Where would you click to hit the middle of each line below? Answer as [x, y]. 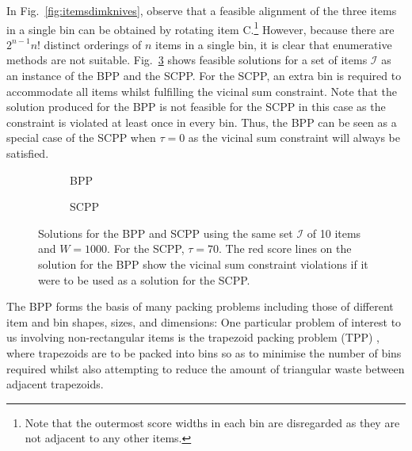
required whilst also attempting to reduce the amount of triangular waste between [206, 368]
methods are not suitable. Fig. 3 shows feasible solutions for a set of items [187, 60]
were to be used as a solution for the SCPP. [144, 279]
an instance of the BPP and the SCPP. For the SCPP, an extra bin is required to [204, 76]
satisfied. [28, 153]
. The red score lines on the [285, 248]
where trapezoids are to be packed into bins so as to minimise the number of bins [204, 352]
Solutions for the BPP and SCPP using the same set [166, 233]
